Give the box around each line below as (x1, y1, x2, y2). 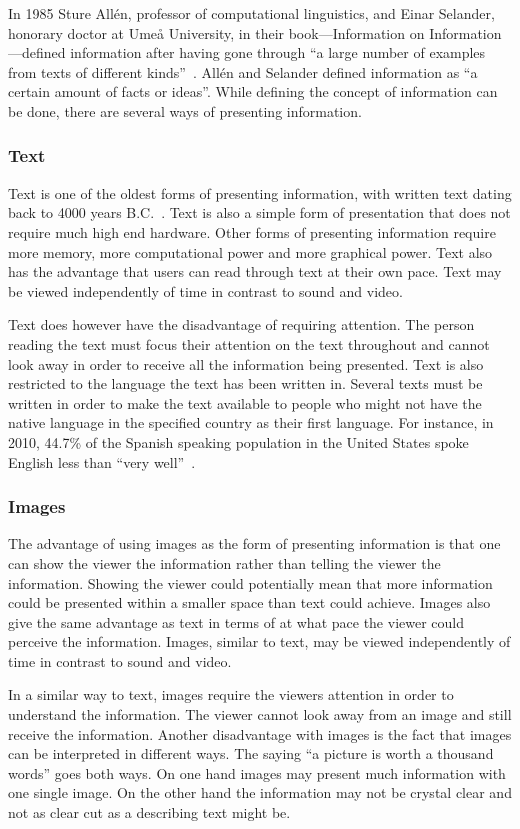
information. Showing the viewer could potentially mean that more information (8, 572, 493, 593)
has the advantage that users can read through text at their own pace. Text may (8, 261, 502, 282)
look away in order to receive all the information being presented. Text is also (8, 353, 484, 374)
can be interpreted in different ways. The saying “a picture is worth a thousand (8, 743, 494, 764)
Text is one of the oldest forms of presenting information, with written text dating (8, 182, 512, 203)
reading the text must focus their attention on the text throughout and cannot (8, 333, 490, 354)
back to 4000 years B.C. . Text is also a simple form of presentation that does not (8, 202, 511, 223)
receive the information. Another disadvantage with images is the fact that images (8, 723, 512, 744)
